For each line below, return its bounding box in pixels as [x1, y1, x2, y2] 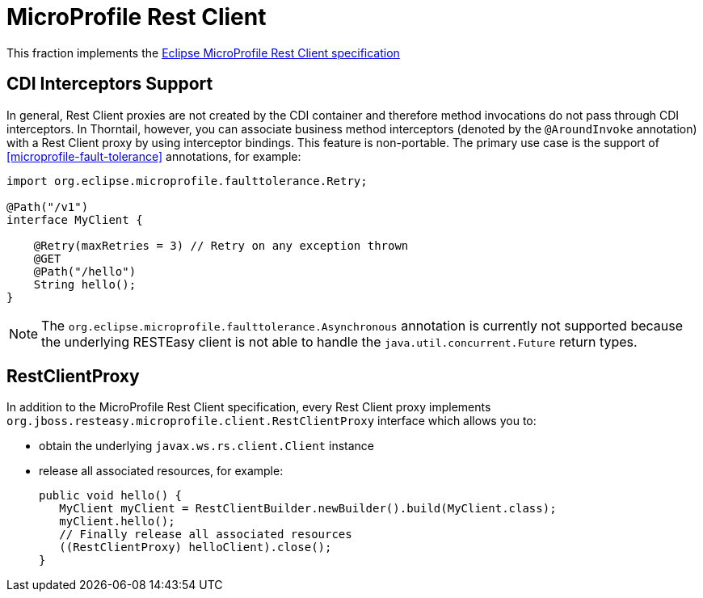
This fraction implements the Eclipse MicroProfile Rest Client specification [6, 45, 400, 60]
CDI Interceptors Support [6, 74, 213, 95]
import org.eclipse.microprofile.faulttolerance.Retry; [6, 174, 368, 187]
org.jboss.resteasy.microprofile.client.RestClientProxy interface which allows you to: [6, 414, 537, 428]
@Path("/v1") [6, 200, 89, 213]
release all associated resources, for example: [39, 464, 284, 478]
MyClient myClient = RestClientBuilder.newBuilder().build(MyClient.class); [59, 502, 557, 516]
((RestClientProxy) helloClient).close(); [59, 541, 332, 554]
